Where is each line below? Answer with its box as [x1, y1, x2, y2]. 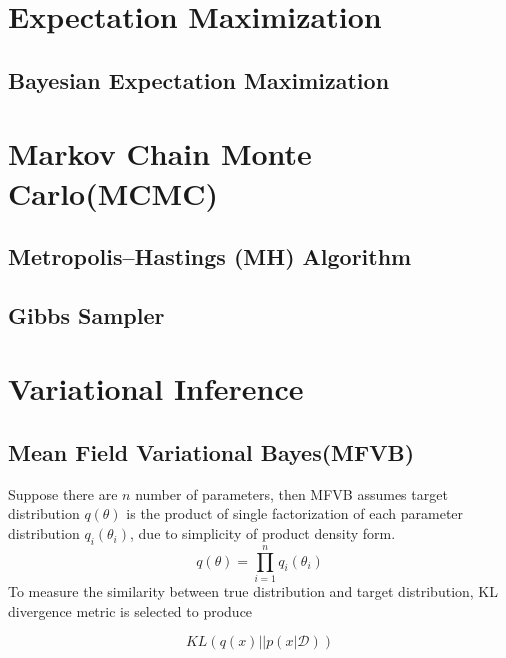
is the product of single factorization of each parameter [126, 503, 464, 524]
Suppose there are [8, 483, 118, 504]
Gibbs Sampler [8, 299, 165, 330]
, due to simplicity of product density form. [130, 523, 396, 544]
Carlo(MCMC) [8, 172, 218, 213]
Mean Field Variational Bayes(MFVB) [8, 437, 415, 468]
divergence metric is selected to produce [8, 600, 253, 621]
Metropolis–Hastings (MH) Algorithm [8, 241, 412, 272]
